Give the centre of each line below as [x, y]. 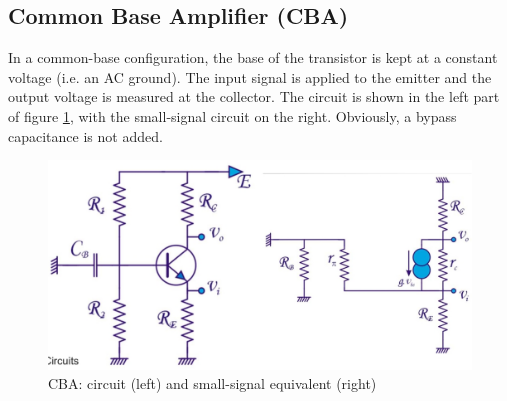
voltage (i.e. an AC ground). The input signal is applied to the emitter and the [250, 76]
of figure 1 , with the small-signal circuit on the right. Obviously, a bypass [232, 115]
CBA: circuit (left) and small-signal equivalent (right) [212, 383]
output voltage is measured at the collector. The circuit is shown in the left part [254, 96]
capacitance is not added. [85, 135]
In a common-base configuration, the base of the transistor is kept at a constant [253, 57]
